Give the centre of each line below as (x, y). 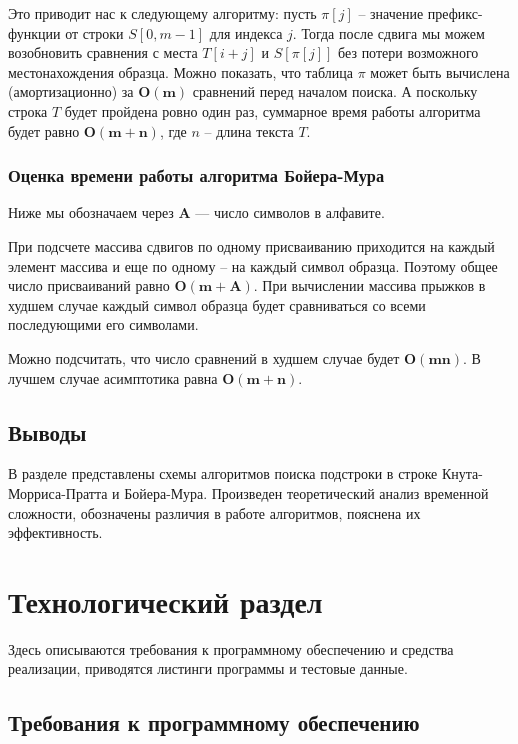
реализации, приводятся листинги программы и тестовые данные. (208, 668)
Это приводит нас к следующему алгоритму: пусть (162, 13)
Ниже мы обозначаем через (91, 212)
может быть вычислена (440, 71)
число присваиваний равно (89, 285)
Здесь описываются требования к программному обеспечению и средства (231, 648)
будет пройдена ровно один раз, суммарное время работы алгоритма (272, 110)
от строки (94, 32)
